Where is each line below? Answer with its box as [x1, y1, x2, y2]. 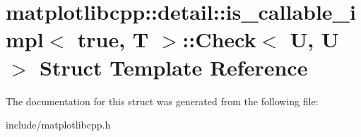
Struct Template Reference [40, 52, 308, 81]
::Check [182, 25, 256, 54]
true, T [77, 25, 149, 54]
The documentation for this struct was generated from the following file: [6, 93, 319, 108]
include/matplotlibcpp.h [6, 117, 111, 132]
